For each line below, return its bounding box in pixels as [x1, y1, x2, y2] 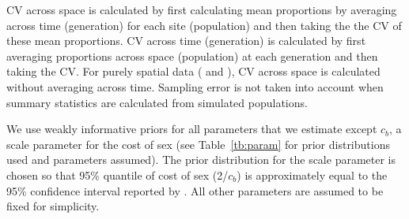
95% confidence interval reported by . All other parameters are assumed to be [6, 182, 384, 199]
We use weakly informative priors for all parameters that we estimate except [6, 121, 377, 137]
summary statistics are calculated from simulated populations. [6, 94, 308, 110]
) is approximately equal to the [237, 166, 388, 183]
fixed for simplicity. [6, 198, 100, 214]
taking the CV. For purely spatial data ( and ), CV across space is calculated [6, 63, 381, 80]
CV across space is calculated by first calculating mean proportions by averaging [6, 2, 397, 17]
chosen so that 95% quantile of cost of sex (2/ [6, 166, 229, 183]
